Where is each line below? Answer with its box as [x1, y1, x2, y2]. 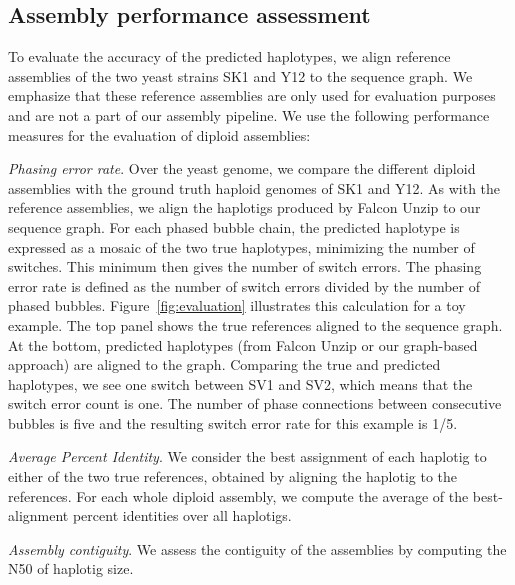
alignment [8, 505, 69, 526]
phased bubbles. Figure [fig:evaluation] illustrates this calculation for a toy [8, 295, 466, 316]
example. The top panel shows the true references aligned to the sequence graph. [8, 314, 503, 335]
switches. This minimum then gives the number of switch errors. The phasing [8, 256, 482, 277]
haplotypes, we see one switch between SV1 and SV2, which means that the [8, 373, 473, 394]
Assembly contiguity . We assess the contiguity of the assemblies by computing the [8, 538, 507, 559]
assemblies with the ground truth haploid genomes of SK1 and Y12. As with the [8, 177, 501, 198]
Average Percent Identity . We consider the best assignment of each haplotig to [8, 446, 487, 467]
